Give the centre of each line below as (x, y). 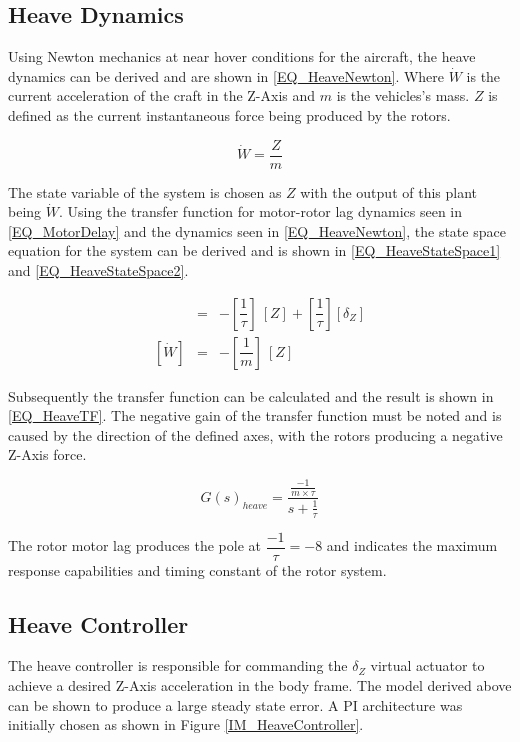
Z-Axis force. (47, 454)
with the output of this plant (388, 191)
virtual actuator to (427, 665)
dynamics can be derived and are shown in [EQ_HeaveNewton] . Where (226, 75)
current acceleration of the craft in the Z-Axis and (162, 95)
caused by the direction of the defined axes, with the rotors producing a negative (255, 434)
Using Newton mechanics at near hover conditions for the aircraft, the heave (242, 56)
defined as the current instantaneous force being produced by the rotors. (229, 114)
